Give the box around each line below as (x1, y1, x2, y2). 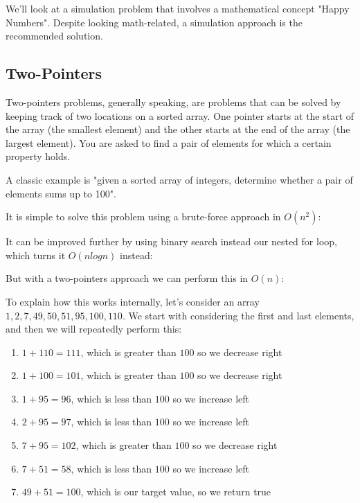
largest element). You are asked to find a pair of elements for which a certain (6, 135, 332, 150)
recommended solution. (6, 28, 103, 43)
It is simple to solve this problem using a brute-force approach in (6, 209, 281, 224)
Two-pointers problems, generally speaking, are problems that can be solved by (6, 94, 341, 109)
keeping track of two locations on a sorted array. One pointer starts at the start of (6, 108, 354, 123)
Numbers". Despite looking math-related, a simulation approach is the (6, 15, 303, 29)
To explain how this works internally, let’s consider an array (6, 294, 260, 308)
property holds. (6, 149, 71, 164)
